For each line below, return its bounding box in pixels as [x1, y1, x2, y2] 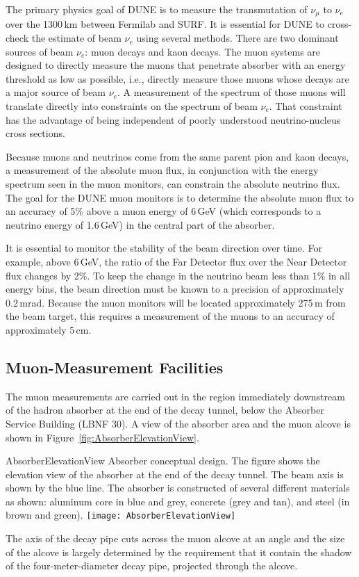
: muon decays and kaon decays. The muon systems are [85, 44, 321, 58]
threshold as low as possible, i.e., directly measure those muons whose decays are [6, 71, 349, 86]
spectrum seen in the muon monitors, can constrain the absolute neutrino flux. [6, 176, 340, 190]
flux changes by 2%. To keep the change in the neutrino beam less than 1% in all [6, 268, 351, 282]
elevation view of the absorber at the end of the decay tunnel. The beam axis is [6, 466, 344, 481]
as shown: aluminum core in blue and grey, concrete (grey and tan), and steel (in [6, 494, 350, 508]
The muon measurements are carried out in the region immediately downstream [6, 389, 345, 403]
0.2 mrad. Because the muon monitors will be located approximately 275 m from [6, 295, 346, 309]
